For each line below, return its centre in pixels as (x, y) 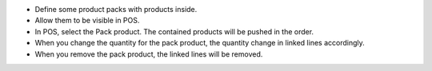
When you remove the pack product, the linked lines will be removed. (149, 54)
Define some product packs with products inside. (116, 9)
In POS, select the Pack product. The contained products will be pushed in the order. (174, 31)
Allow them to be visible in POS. (87, 21)
